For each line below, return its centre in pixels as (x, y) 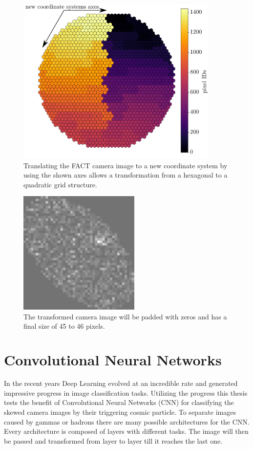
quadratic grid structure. (60, 184)
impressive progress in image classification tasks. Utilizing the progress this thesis (126, 393)
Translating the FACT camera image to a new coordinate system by (126, 165)
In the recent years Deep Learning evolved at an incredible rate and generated (121, 383)
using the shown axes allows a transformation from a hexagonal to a (126, 175)
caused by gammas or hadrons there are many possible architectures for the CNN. (127, 421)
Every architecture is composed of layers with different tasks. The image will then (126, 431)
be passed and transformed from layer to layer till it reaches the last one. (113, 440)
